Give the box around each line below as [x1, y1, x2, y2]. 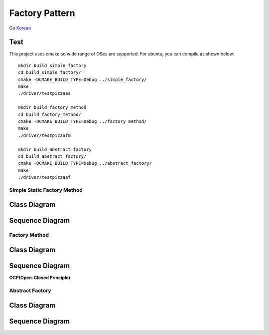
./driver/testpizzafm [18, 132, 71, 138]
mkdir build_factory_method [18, 105, 87, 110]
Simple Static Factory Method [9, 186, 83, 193]
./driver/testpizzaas [18, 90, 71, 96]
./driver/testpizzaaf [18, 175, 71, 180]
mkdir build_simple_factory [18, 62, 87, 68]
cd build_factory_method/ [18, 111, 82, 117]
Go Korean [9, 25, 31, 31]
